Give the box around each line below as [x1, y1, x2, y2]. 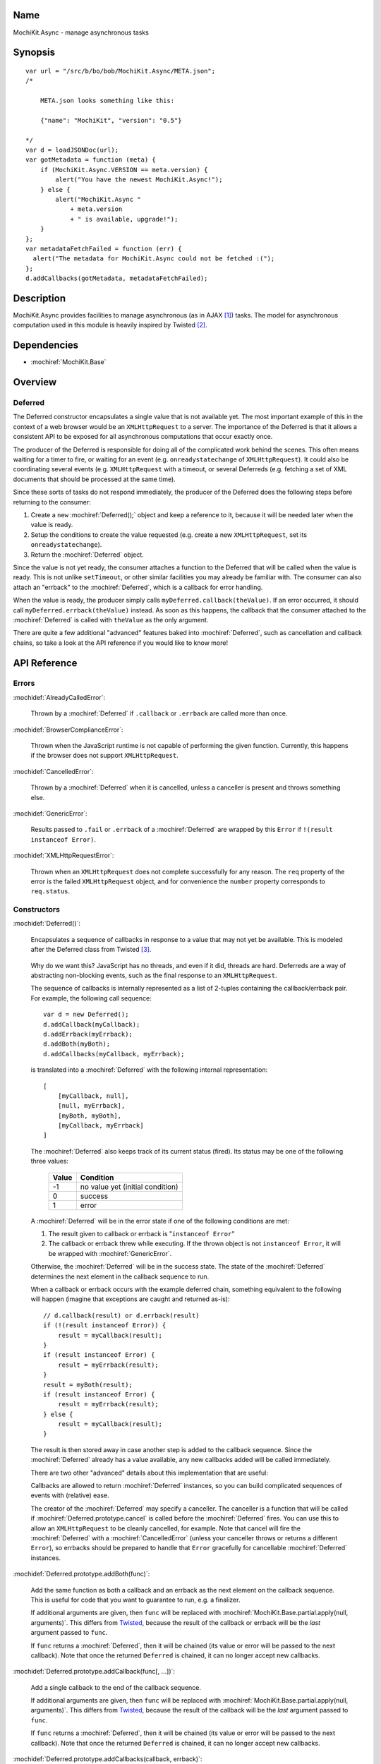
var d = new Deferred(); [43, 1010, 129, 1019]
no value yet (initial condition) [80, 1182, 179, 1192]
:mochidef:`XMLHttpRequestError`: [13, 851, 114, 860]
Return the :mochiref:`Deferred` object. [30, 550, 144, 559]
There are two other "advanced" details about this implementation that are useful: [30, 1468, 268, 1477]
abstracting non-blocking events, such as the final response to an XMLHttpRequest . [30, 971, 277, 980]
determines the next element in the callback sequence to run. [30, 1272, 210, 1281]
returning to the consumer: [13, 497, 91, 506]
